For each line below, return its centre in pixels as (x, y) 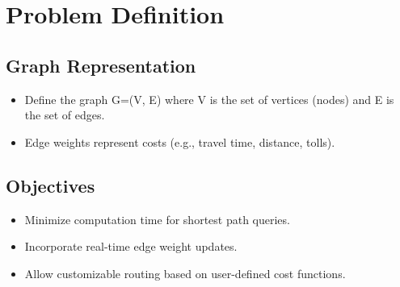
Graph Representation (101, 65)
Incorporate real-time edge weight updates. (131, 246)
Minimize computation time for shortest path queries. (157, 219)
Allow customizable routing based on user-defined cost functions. (185, 273)
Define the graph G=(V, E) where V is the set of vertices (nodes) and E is (209, 99)
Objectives (51, 185)
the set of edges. (65, 115)
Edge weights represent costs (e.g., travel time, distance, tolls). (180, 141)
